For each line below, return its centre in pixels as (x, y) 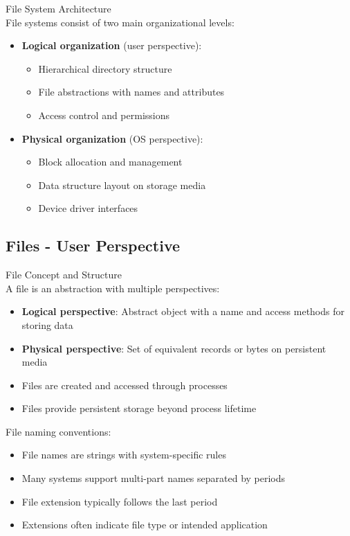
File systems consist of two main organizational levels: (120, 22)
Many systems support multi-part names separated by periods (154, 478)
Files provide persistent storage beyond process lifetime (139, 408)
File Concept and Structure (64, 275)
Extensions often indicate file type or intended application (145, 525)
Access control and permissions (104, 115)
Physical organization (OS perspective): (112, 138)
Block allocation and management (110, 162)
